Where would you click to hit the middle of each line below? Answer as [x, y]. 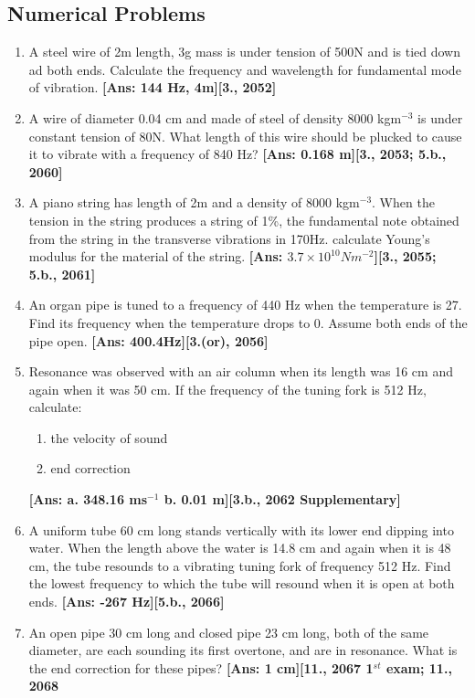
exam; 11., [419, 667]
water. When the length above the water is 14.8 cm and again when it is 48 [240, 548]
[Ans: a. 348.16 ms [88, 499]
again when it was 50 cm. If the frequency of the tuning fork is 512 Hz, [227, 389]
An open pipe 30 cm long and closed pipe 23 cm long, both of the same [229, 632]
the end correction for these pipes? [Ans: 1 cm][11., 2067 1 [201, 667]
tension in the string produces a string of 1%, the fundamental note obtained [244, 220]
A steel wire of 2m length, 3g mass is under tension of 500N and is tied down [245, 52]
